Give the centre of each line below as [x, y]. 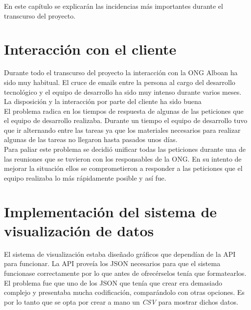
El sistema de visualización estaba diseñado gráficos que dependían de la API [120, 254]
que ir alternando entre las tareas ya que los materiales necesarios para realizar [122, 130]
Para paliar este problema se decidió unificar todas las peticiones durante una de [125, 149]
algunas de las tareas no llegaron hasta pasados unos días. [91, 139]
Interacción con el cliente [90, 49]
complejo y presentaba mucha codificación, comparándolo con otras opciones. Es [124, 292]
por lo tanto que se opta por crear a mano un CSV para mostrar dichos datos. [121, 301]
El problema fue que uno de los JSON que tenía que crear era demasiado [113, 282]
